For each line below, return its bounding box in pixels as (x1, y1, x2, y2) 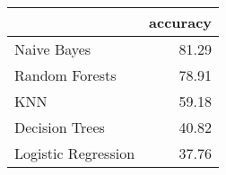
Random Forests (14, 65, 117, 85)
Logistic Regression (14, 143, 135, 163)
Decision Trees (14, 117, 105, 137)
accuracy (149, 12, 213, 32)
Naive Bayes (14, 39, 91, 59)
